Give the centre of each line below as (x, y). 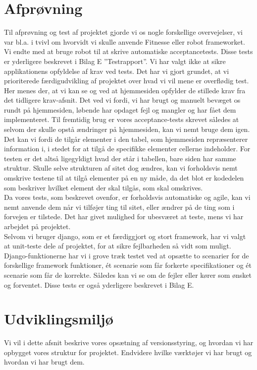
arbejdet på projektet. (37, 226)
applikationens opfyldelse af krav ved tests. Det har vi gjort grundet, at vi (117, 71)
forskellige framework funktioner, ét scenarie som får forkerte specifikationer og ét (128, 265)
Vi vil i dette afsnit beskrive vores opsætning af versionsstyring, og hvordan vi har (129, 342)
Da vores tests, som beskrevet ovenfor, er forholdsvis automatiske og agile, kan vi (127, 197)
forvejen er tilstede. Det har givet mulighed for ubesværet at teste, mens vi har (124, 216)
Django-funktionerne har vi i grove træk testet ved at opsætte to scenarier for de (127, 255)
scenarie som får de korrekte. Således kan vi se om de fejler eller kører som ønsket (128, 275)
